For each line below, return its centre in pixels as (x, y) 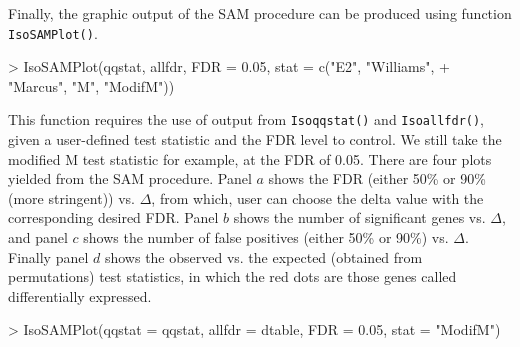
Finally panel (48, 256)
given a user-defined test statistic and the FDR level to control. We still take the (255, 139)
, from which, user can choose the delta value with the (317, 197)
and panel (38, 237)
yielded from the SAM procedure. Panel (130, 178)
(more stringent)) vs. (72, 197)
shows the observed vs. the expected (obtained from (263, 256)
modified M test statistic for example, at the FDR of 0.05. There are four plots (250, 158)
